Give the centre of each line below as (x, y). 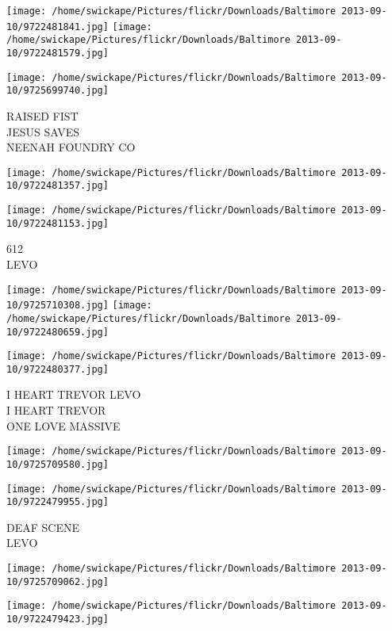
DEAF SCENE (43, 527)
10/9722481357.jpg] (58, 186)
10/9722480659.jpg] (58, 332)
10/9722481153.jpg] (58, 223)
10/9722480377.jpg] (58, 369)
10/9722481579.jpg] (58, 53)
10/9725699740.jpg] (58, 91)
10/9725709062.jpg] (58, 581)
